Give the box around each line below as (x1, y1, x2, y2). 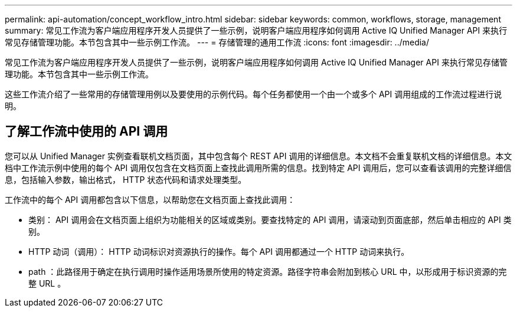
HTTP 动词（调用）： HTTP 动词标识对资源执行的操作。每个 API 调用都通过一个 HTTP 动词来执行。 (28, 246, 410, 257)
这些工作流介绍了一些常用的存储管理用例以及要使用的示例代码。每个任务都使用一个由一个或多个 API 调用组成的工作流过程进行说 (5, 89, 502, 99)
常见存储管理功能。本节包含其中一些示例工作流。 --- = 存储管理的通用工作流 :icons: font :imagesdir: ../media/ (5, 37, 430, 47)
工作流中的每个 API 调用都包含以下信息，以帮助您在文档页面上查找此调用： (5, 194, 296, 205)
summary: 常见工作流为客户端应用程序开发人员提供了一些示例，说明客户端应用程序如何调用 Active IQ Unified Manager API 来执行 (5, 25, 508, 35)
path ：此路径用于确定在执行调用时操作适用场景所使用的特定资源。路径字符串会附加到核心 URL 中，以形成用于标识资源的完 (28, 266, 507, 277)
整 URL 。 (28, 278, 66, 288)
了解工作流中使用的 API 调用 (5, 124, 168, 139)
